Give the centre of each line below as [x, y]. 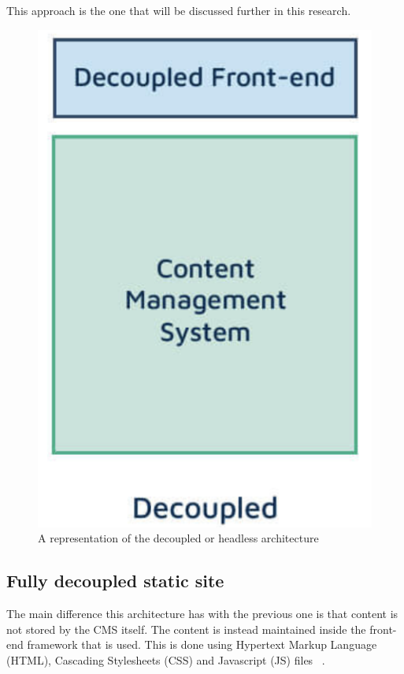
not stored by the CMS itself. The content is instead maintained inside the [186, 629]
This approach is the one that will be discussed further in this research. [179, 10]
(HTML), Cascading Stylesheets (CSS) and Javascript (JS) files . [166, 659]
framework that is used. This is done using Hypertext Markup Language [202, 644]
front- [383, 629]
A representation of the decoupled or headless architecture [178, 538]
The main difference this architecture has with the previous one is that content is [202, 614]
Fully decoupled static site [115, 581]
